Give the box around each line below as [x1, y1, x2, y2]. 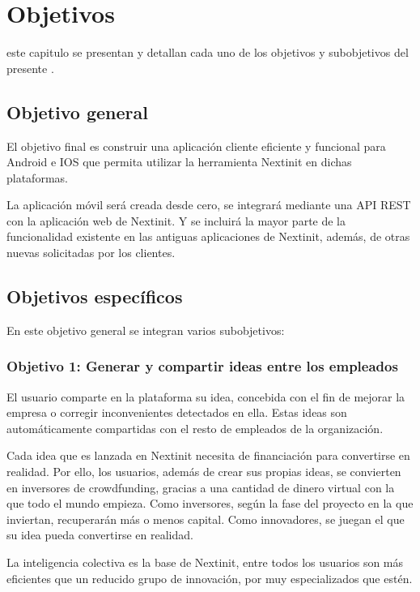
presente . [6, 59, 54, 76]
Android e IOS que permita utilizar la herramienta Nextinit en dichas [6, 153, 352, 170]
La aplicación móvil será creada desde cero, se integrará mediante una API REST [6, 196, 411, 213]
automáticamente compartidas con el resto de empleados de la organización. [6, 419, 384, 436]
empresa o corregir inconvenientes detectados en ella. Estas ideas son [6, 404, 347, 421]
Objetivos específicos [6, 284, 183, 309]
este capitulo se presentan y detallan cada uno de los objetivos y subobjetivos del [6, 44, 409, 61]
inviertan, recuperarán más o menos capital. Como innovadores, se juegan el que [6, 510, 405, 527]
